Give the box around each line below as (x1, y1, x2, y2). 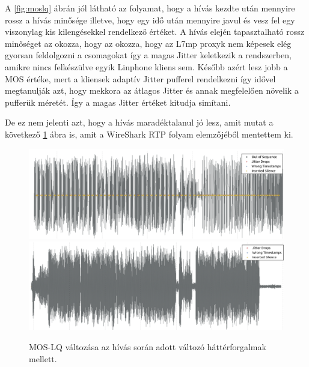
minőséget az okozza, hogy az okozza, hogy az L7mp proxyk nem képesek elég (5, 37, 292, 49)
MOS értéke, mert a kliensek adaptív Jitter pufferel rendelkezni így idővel (5, 72, 276, 85)
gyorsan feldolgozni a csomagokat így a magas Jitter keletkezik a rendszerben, (5, 49, 292, 61)
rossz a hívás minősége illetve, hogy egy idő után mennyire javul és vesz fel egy (5, 13, 295, 26)
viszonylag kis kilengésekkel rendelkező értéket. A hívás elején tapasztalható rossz (5, 25, 304, 38)
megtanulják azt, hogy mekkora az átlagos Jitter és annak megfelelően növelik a (5, 84, 299, 97)
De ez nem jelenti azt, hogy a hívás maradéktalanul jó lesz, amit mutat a (5, 116, 274, 129)
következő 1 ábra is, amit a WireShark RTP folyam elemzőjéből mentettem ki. (5, 127, 293, 140)
